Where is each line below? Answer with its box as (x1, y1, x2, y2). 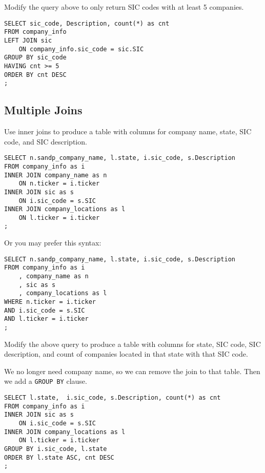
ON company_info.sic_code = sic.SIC (18, 45, 144, 53)
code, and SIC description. (4, 136, 87, 147)
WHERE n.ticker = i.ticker (4, 298, 96, 306)
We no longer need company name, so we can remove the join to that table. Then (4, 365, 260, 376)
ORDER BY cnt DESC (4, 71, 67, 78)
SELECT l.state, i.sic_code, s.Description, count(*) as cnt (4, 394, 221, 402)
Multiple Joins (4, 102, 83, 118)
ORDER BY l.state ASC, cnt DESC (4, 454, 114, 461)
